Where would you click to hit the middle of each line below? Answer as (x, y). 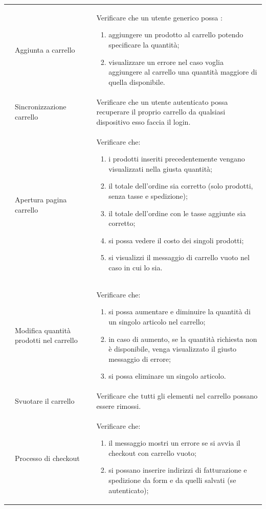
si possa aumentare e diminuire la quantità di (180, 311)
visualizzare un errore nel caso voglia (166, 62)
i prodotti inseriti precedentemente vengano (177, 159)
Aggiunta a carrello (45, 49)
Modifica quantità (43, 330)
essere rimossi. (119, 406)
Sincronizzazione (41, 107)
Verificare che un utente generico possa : (159, 17)
